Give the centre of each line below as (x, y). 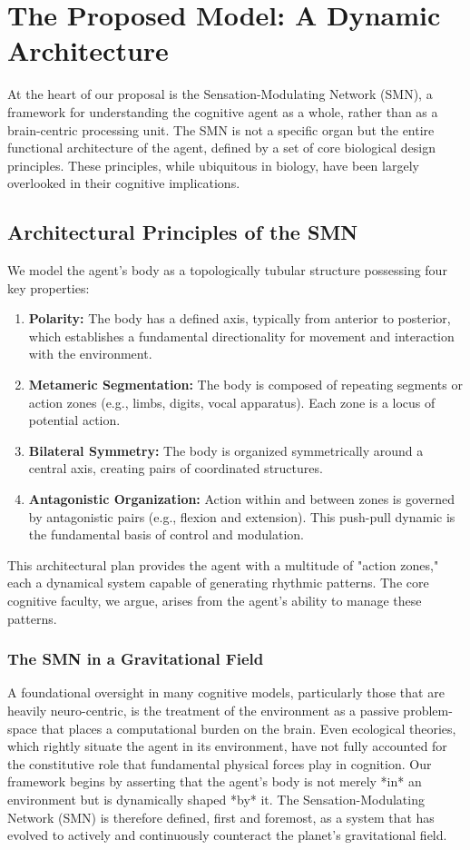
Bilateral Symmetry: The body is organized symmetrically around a (226, 450)
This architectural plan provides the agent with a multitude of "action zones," (223, 564)
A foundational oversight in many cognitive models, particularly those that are (226, 692)
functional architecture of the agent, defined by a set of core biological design (221, 148)
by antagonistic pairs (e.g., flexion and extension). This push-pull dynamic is (242, 516)
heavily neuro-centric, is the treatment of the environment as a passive (203, 710)
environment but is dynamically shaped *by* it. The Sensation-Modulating (216, 799)
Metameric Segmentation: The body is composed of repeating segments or (245, 385)
